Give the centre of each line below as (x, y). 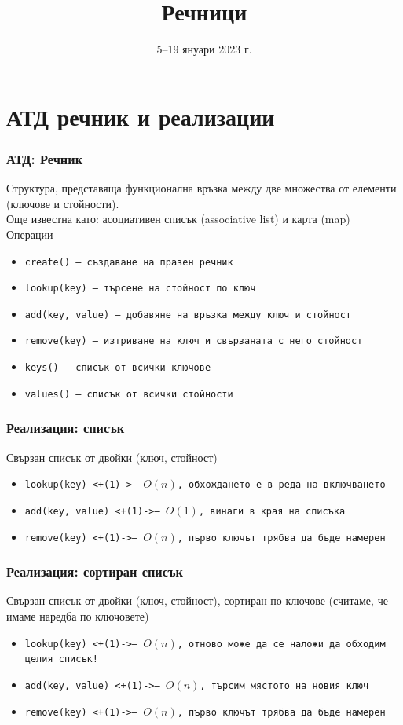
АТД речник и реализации (141, 116)
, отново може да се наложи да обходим (281, 644)
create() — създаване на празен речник (129, 262)
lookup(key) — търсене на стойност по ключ (140, 289)
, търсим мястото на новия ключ (284, 685)
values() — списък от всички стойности (129, 394)
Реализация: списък (66, 428)
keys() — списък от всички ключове (118, 368)
